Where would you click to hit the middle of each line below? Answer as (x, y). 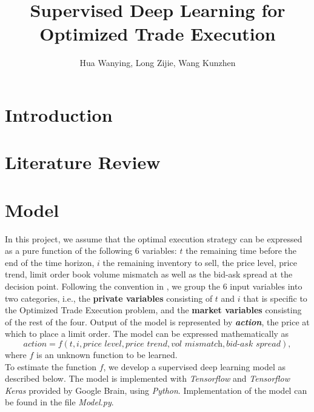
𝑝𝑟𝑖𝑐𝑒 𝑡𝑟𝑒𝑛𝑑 (147, 344)
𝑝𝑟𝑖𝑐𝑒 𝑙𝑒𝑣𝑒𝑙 (102, 344)
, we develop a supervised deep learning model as (195, 366)
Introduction (59, 114)
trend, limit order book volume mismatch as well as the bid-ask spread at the (149, 274)
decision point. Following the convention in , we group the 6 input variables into (154, 286)
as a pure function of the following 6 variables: (91, 251)
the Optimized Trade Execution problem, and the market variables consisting (153, 310)
